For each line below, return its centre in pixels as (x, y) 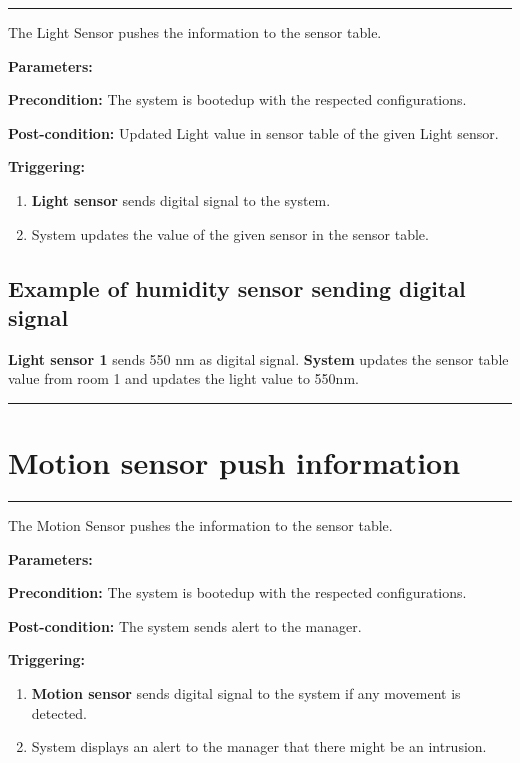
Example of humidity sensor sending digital (237, 287)
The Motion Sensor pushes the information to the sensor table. (200, 525)
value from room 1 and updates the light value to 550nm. (183, 378)
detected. (59, 712)
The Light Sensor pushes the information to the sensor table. (195, 32)
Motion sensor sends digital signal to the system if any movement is (246, 693)
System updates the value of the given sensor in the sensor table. (230, 233)
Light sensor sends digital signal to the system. (181, 199)
